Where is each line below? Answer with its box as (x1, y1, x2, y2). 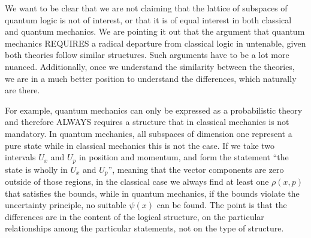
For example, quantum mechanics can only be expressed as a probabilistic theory (5, 103, 303, 116)
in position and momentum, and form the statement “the (78, 151, 289, 163)
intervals (5, 151, 36, 163)
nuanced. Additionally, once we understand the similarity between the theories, (5, 60, 295, 72)
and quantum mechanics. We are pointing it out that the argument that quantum (5, 25, 305, 38)
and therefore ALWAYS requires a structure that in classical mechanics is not (5, 115, 289, 128)
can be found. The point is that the (156, 199, 287, 211)
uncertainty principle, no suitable (5, 199, 126, 211)
